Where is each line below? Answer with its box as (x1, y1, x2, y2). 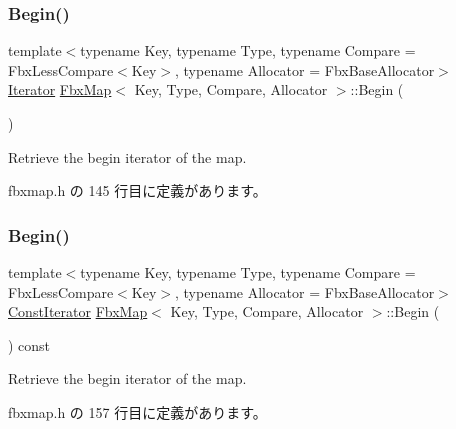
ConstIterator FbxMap (8, 301, 148, 322)
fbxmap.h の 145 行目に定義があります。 (8, 180, 267, 201)
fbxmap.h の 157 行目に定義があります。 (8, 401, 267, 422)
